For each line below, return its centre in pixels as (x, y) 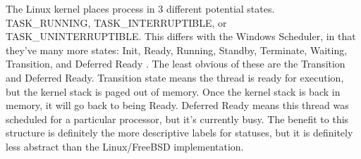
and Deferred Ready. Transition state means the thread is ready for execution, (175, 77)
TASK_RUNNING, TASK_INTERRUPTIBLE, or (116, 22)
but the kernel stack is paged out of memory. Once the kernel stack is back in (173, 91)
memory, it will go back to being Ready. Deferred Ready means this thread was (177, 105)
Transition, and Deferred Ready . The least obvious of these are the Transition (176, 64)
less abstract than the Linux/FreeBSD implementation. (125, 146)
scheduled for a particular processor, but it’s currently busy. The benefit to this (177, 119)
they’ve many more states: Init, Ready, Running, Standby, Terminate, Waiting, (177, 50)
